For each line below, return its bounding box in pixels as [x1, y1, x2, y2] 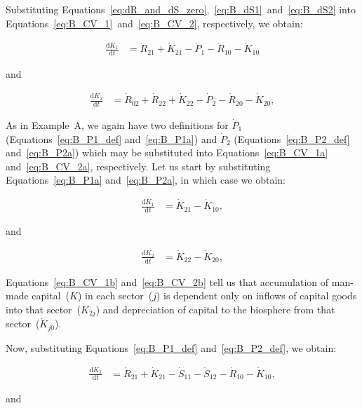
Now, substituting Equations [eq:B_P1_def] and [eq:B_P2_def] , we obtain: [6, 340, 337, 355]
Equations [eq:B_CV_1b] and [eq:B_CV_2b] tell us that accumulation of [6, 274, 329, 289]
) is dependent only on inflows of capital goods [156, 288, 357, 303]
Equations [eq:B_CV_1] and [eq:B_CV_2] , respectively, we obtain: [6, 15, 303, 30]
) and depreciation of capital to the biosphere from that [95, 301, 335, 316]
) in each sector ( [77, 288, 153, 303]
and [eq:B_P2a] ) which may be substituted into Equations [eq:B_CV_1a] [6, 145, 328, 160]
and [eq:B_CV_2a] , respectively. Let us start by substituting [6, 158, 271, 173]
